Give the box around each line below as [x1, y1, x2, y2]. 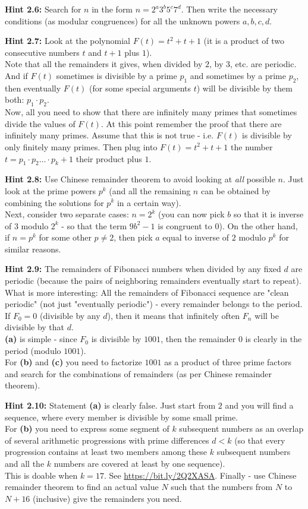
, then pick [114, 231, 153, 244]
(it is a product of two [203, 34, 285, 47]
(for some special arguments [89, 81, 191, 94]
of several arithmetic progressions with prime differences [5, 434, 209, 446]
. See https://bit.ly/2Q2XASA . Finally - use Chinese [103, 469, 297, 481]
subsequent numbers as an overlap [179, 422, 304, 435]
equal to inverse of [162, 231, 230, 244]
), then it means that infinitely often [107, 309, 240, 321]
